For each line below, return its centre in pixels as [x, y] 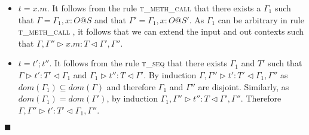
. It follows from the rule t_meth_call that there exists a [154, 8]
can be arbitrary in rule [261, 19]
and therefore [131, 86]
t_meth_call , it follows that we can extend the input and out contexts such [161, 31]
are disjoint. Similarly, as [244, 86]
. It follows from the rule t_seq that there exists [138, 63]
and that [110, 19]
